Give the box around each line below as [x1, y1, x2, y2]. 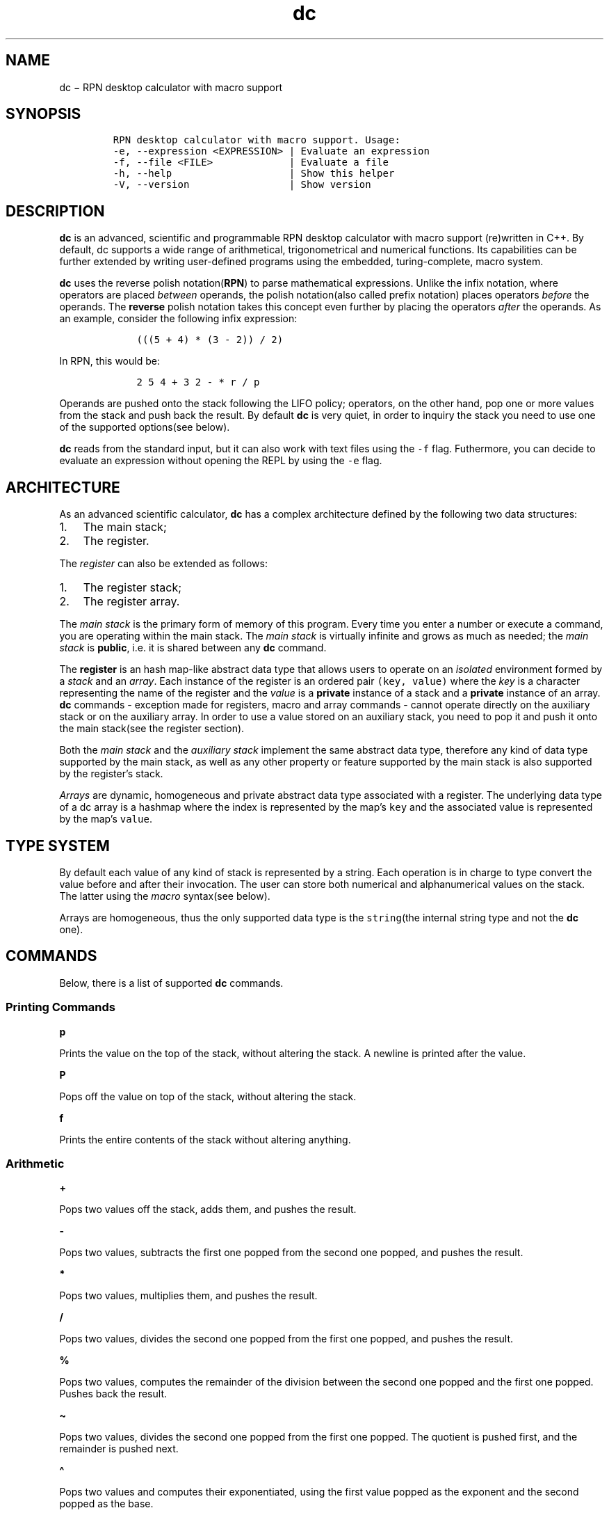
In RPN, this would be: [59, 355, 160, 367]
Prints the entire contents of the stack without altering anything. [59, 1133, 351, 1145]
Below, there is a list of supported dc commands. [59, 976, 284, 989]
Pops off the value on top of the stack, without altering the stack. [59, 1090, 357, 1102]
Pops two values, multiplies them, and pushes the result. [59, 1290, 318, 1302]
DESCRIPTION [6, 202, 105, 220]
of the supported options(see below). [59, 421, 230, 434]
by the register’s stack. [59, 768, 163, 780]
